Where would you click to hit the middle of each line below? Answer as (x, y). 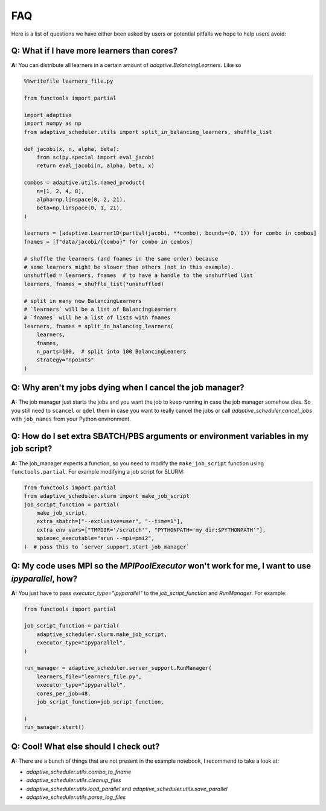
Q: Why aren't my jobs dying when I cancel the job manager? (128, 388)
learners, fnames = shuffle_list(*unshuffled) (94, 284)
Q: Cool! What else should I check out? (85, 746)
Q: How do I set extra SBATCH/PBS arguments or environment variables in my (160, 436)
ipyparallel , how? (44, 578)
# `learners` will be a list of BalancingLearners (101, 309)
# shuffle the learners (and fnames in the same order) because (121, 259)
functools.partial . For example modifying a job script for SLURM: (98, 471)
